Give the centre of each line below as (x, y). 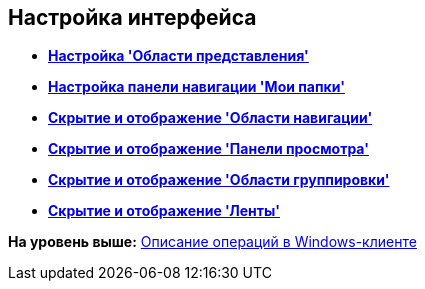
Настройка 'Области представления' (178, 56)
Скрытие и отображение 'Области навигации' (210, 118)
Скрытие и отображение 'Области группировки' (219, 180)
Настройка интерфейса (132, 17)
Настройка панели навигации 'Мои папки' (196, 87)
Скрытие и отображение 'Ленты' (164, 211)
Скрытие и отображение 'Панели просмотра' (208, 149)
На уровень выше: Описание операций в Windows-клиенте (212, 242)
